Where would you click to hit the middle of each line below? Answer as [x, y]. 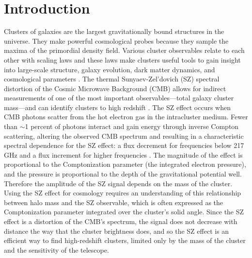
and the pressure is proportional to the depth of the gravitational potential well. [123, 174]
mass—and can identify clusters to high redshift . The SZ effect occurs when [118, 107]
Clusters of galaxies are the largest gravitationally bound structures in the [114, 31]
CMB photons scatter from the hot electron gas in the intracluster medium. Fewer [126, 117]
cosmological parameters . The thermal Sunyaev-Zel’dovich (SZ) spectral [112, 79]
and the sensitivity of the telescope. [56, 250]
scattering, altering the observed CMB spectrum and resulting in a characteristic [124, 136]
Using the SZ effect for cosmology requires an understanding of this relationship [123, 193]
